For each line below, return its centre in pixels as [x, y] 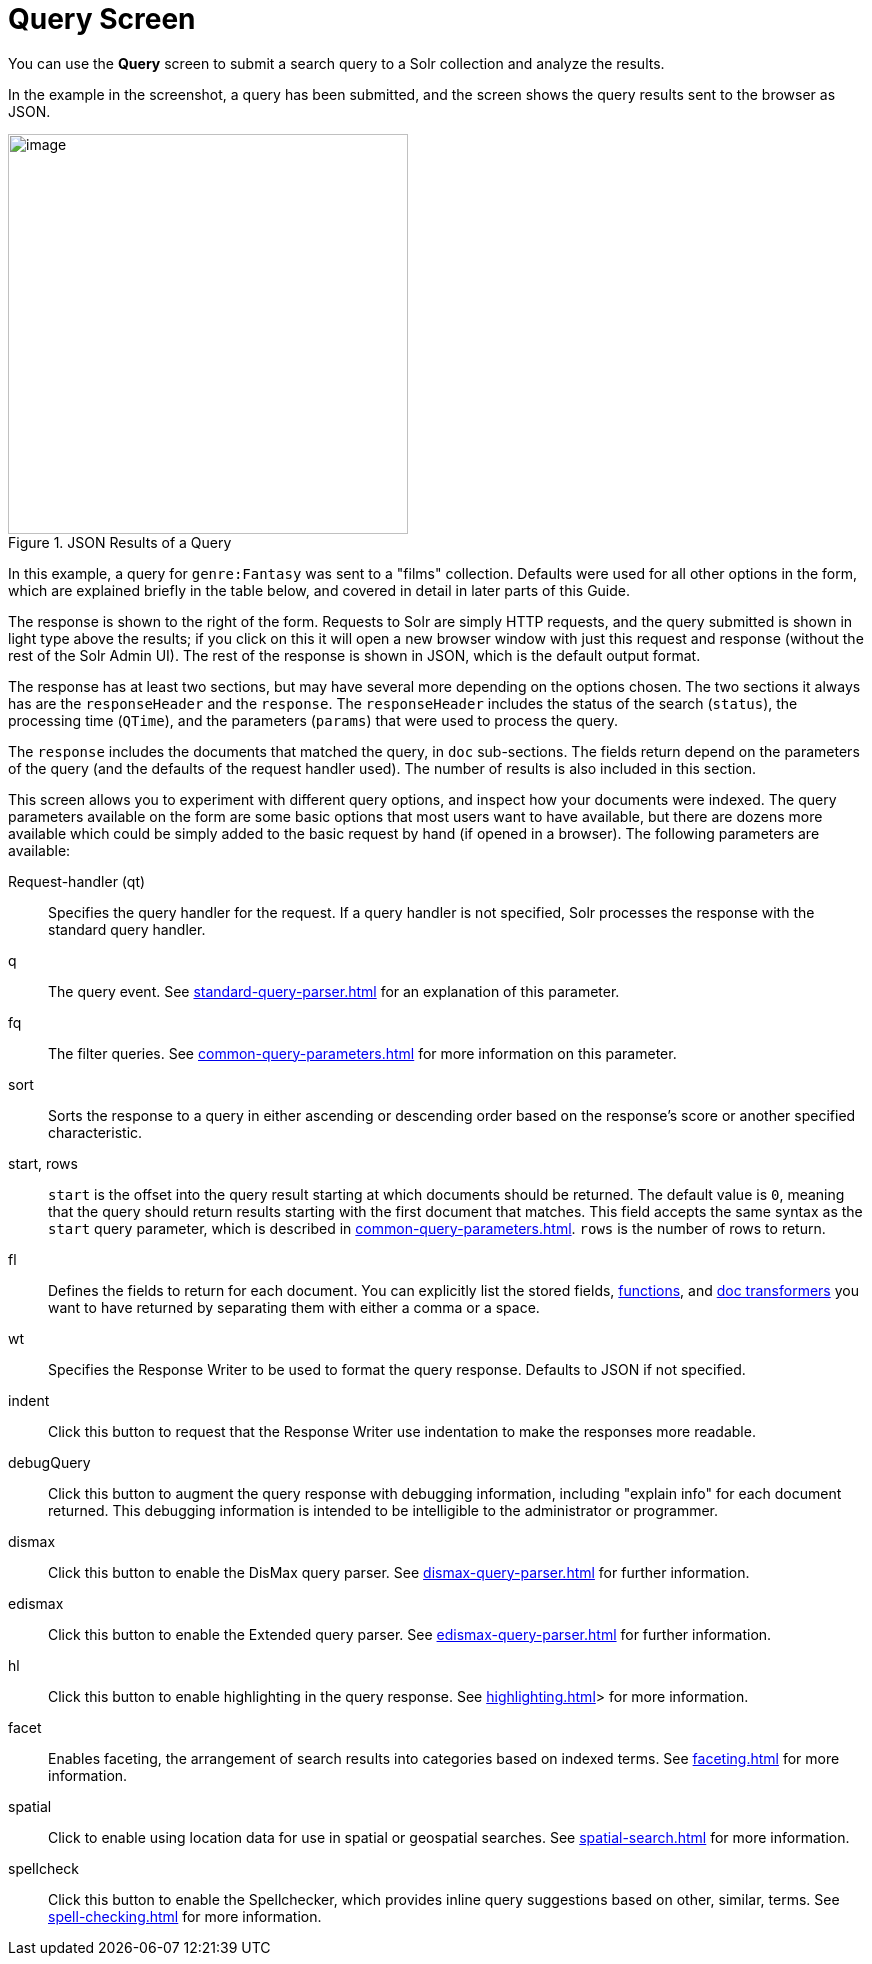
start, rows [43, 1163]
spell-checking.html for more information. [185, 1916]
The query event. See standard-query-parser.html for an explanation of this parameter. [334, 991]
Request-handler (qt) [77, 881]
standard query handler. [127, 929]
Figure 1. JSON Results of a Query [120, 542]
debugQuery [49, 1462]
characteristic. [95, 1132]
